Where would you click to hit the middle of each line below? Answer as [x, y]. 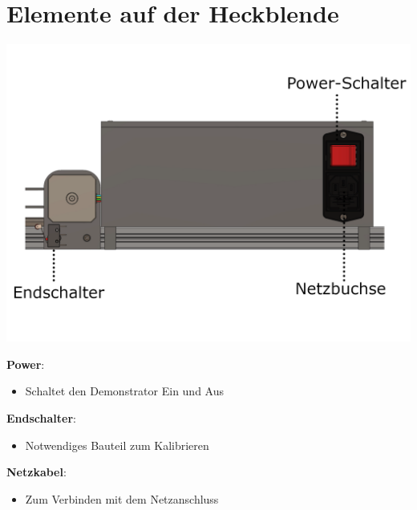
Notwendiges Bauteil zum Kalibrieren [117, 445]
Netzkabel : [36, 472]
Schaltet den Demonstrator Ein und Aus [124, 391]
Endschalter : [41, 418]
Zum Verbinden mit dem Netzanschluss [122, 498]
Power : [26, 364]
